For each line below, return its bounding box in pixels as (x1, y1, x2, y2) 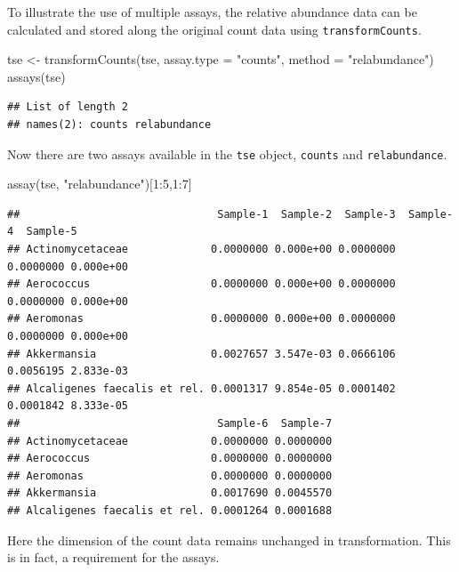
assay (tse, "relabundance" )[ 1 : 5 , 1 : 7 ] (7, 174, 192, 193)
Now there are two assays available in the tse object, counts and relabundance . (7, 144, 447, 163)
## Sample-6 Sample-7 (7, 417, 333, 430)
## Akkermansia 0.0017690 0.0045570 (7, 487, 333, 500)
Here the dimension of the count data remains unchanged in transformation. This (7, 530, 451, 549)
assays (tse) (7, 67, 66, 85)
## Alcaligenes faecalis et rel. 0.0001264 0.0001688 (7, 504, 333, 517)
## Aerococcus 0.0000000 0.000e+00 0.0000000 (7, 278, 396, 291)
